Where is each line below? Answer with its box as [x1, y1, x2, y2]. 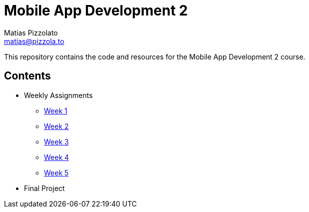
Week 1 [44, 106, 67, 115]
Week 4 [44, 152, 69, 161]
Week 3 [44, 137, 69, 146]
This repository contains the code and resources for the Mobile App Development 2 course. [4, 52, 306, 61]
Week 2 [44, 121, 69, 130]
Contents [4, 69, 51, 82]
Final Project [24, 183, 65, 192]
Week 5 [44, 168, 69, 177]
